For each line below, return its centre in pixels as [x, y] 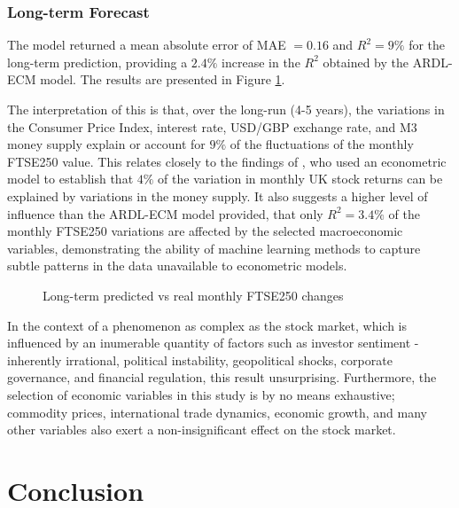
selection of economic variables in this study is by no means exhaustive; [201, 394]
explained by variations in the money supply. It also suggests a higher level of [218, 195]
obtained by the [366, 62]
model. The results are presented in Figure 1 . [163, 79]
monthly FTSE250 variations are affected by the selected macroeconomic [205, 231]
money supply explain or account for [106, 144]
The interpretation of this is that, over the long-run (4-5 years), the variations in [226, 109]
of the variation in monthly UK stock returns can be [300, 179]
